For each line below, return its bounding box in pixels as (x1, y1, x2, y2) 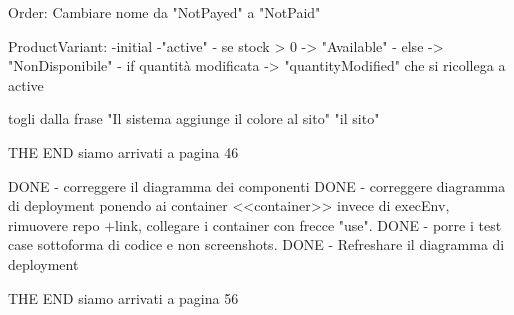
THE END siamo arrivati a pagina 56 (8, 287, 239, 308)
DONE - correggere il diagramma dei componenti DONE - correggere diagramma (8, 175, 506, 196)
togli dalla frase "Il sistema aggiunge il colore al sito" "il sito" (8, 108, 380, 129)
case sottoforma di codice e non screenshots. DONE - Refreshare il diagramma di (8, 234, 505, 255)
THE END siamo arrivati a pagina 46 (8, 141, 239, 162)
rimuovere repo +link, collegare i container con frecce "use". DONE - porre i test (8, 214, 502, 235)
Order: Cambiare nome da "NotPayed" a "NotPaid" (8, 2, 321, 22)
